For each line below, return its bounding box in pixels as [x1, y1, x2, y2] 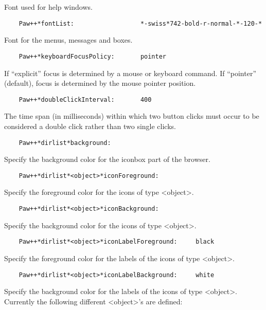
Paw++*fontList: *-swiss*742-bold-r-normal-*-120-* [19, 20, 262, 27]
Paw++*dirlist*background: [19, 139, 111, 147]
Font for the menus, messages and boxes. [4, 34, 133, 45]
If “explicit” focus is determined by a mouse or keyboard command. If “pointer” [4, 67, 256, 78]
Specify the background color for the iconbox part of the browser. [4, 154, 210, 165]
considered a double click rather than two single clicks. [4, 120, 176, 131]
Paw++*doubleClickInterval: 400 [19, 96, 152, 103]
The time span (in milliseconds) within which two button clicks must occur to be [4, 111, 259, 121]
